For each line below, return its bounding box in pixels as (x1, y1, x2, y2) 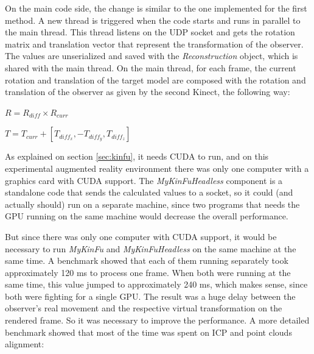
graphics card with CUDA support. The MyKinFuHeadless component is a (5, 174, 283, 186)
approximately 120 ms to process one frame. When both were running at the (5, 266, 291, 278)
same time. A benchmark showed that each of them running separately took (5, 254, 288, 267)
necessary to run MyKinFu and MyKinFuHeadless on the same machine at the (5, 242, 296, 255)
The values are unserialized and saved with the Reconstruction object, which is (5, 49, 298, 62)
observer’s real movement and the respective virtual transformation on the (5, 302, 282, 314)
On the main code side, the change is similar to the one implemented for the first (5, 2, 307, 14)
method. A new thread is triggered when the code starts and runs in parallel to (5, 13, 301, 26)
